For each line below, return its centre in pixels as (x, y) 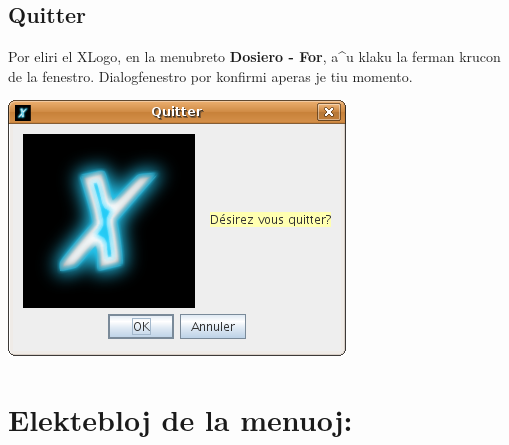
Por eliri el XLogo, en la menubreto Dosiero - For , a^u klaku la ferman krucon (254, 56)
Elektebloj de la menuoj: (180, 419)
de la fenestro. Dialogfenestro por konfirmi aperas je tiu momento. (210, 75)
